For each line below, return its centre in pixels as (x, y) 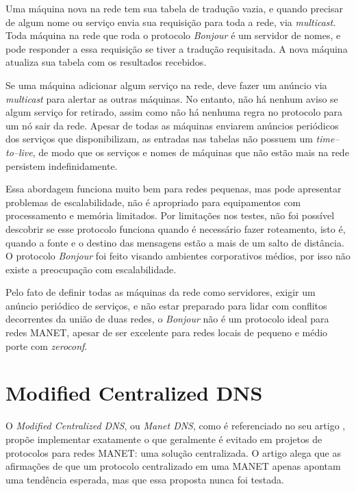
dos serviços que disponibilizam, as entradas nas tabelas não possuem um (159, 139)
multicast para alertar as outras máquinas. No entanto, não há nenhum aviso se (172, 98)
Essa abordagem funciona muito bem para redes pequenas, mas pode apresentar (174, 189)
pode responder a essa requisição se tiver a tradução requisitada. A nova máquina (177, 48)
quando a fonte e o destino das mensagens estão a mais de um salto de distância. (175, 242)
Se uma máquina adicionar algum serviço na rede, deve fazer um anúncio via (166, 85)
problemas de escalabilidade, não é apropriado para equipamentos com (153, 202)
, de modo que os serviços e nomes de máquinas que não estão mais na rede (191, 152)
